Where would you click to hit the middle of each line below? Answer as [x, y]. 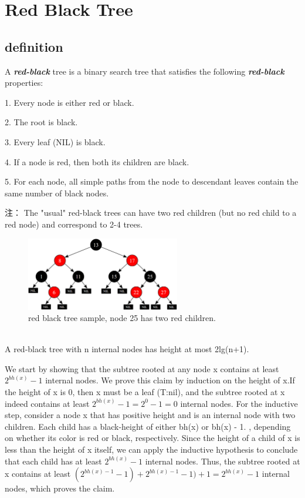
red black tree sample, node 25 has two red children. [122, 318]
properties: [24, 83]
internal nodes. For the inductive [239, 403]
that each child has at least [53, 461]
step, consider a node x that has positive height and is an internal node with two [150, 415]
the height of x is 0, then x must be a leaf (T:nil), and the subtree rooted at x [145, 392]
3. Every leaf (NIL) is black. [55, 141]
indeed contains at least [47, 403]
